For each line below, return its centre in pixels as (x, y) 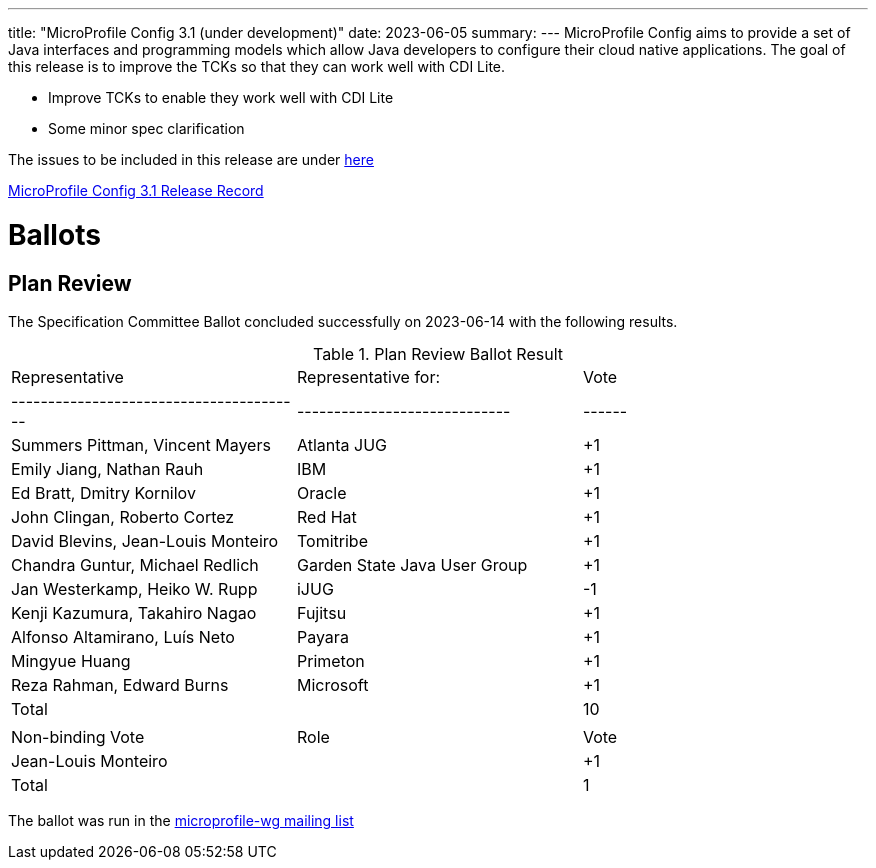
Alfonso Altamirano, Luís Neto (123, 636)
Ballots (54, 234)
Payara (322, 636)
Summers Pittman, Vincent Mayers (141, 444)
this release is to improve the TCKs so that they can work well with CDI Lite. (257, 66)
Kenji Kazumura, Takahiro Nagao (134, 612)
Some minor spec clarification (146, 128)
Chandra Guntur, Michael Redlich (135, 564)
